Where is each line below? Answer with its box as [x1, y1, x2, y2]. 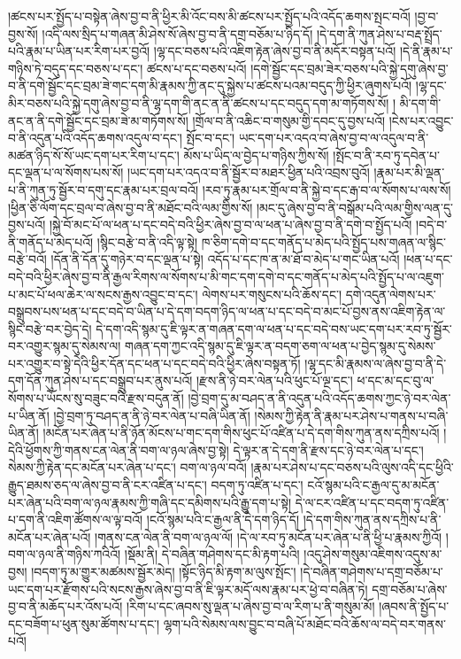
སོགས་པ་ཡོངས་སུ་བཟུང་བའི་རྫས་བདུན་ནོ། [8, 389, 184, 407]
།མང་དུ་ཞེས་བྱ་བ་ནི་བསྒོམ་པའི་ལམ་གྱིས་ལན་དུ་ [256, 198, 453, 216]
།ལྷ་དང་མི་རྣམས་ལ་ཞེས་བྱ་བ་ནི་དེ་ [304, 353, 447, 372]
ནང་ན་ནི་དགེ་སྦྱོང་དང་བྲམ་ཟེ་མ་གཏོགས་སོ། [8, 111, 188, 129]
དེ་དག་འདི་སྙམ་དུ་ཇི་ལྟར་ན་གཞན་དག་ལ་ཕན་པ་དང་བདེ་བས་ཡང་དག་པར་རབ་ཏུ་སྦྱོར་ [96, 319, 452, 337]
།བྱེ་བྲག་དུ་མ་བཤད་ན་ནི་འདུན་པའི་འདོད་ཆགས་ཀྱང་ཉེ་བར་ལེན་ [188, 389, 451, 407]
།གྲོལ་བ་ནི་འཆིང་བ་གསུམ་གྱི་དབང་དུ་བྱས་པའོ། [192, 111, 386, 129]
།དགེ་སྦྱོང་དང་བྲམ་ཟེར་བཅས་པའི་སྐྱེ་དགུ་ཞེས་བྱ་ [250, 58, 449, 77]
